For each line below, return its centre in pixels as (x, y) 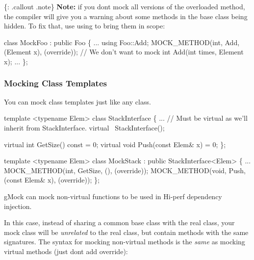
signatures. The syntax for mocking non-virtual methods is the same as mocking (125, 242)
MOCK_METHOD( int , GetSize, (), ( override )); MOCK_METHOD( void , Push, (125, 170)
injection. (18, 206)
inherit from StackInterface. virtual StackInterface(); (84, 127)
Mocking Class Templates (55, 83)
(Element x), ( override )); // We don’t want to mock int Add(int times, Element (124, 52)
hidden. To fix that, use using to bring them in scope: (85, 26)
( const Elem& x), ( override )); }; (52, 180)
